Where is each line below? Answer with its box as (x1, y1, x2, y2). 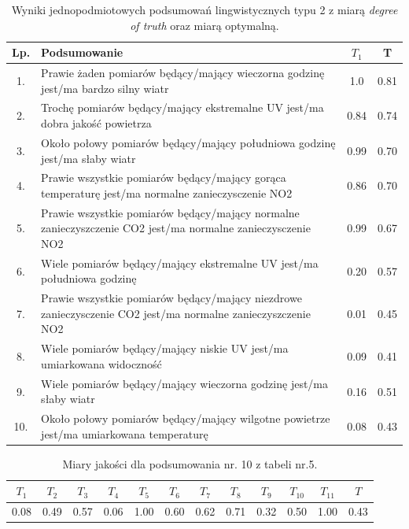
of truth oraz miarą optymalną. (130, 17, 279, 33)
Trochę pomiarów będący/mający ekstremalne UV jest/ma (41, 99, 324, 116)
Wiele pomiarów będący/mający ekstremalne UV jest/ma (41, 254, 319, 271)
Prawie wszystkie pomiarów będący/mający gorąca (41, 169, 286, 186)
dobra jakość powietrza (41, 115, 152, 131)
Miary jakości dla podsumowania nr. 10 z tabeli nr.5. (62, 455, 318, 472)
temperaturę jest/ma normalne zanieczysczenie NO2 (41, 184, 293, 201)
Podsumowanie (41, 44, 123, 61)
